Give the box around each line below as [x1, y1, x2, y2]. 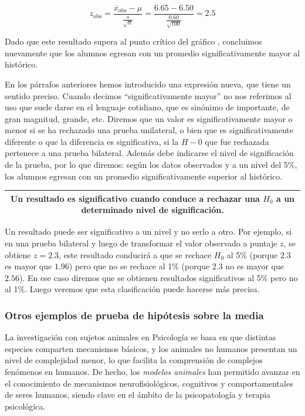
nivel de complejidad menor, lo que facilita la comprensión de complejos [5, 354, 263, 366]
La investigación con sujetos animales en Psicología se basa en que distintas [5, 331, 276, 343]
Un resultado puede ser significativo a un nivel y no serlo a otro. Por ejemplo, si [5, 225, 292, 238]
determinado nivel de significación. [81, 204, 224, 216]
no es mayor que [225, 260, 284, 272]
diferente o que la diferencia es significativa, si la [5, 135, 179, 147]
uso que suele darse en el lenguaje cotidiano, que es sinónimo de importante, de [5, 101, 290, 113]
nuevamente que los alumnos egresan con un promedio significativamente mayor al [5, 46, 300, 59]
